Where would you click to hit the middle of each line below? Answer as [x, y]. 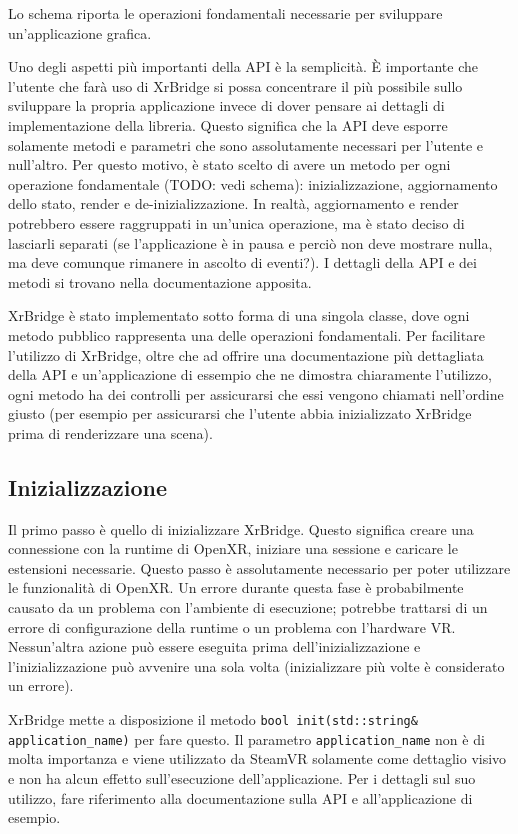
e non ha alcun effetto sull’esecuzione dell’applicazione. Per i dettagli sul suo [242, 777]
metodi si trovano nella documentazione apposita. [160, 281]
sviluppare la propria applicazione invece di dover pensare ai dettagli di [226, 105]
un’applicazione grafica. [80, 32]
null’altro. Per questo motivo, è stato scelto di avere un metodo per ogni [229, 164]
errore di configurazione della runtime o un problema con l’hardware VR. [232, 626]
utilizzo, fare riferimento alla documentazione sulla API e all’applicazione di [240, 797]
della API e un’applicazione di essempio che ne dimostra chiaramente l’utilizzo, [250, 374]
